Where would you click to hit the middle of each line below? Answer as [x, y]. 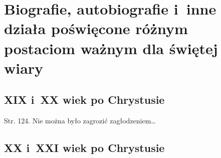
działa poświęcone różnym [96, 28]
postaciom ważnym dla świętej [111, 48]
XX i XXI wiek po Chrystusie [84, 148]
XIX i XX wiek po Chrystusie [84, 100]
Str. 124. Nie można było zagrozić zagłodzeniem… [80, 121]
